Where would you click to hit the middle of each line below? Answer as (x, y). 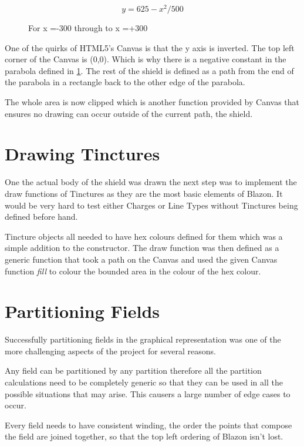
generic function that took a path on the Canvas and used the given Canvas (141, 259)
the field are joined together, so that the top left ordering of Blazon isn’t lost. (144, 436)
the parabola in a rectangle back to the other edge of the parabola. (125, 82)
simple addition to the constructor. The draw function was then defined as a (142, 248)
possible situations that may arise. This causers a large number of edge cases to (148, 393)
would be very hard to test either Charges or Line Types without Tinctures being (151, 205)
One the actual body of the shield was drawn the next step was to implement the (151, 182)
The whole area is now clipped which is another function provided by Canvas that (152, 102)
